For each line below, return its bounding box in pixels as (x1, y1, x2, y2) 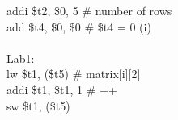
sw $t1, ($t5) (6, 97, 70, 114)
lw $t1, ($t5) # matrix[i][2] (6, 65, 141, 82)
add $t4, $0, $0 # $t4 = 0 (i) (6, 18, 151, 35)
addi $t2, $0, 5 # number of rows (6, 2, 172, 19)
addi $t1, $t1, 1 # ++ (6, 81, 117, 97)
